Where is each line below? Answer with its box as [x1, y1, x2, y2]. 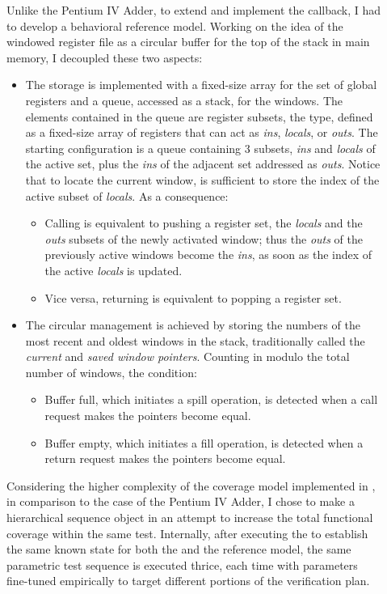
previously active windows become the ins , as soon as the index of [44, 246, 372, 263]
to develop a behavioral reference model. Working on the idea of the [6, 17, 343, 34]
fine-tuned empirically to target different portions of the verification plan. [6, 572, 370, 589]
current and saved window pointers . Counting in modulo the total [25, 348, 350, 365]
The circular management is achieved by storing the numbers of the [25, 316, 360, 333]
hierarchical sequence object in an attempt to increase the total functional [6, 509, 373, 526]
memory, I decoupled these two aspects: [6, 49, 203, 66]
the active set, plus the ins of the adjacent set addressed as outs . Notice [25, 155, 381, 172]
